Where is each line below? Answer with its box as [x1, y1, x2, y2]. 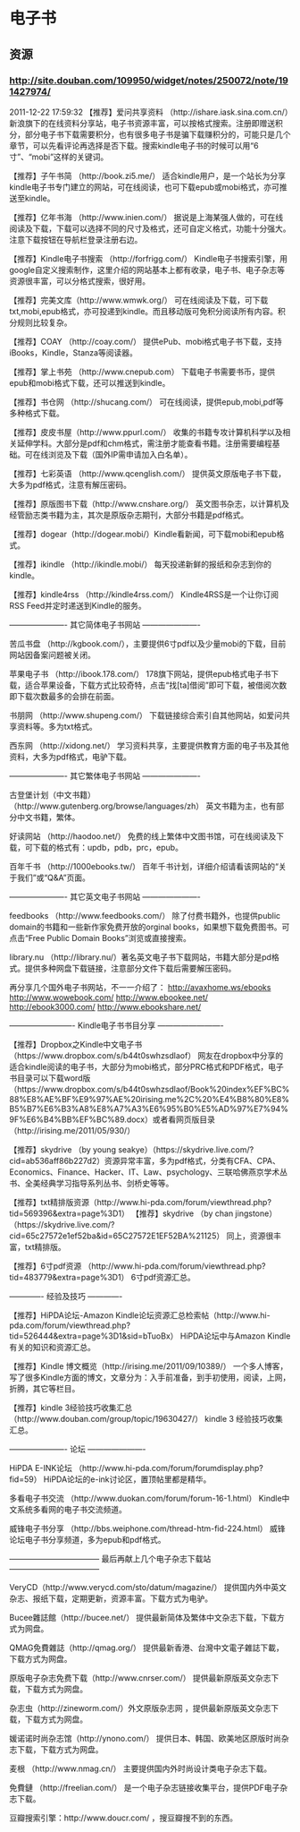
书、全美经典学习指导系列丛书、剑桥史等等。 [9, 1177, 174, 1188]
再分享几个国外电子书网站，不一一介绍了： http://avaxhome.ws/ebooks [9, 981, 271, 992]
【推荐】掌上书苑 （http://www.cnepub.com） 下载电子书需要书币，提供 [9, 366, 275, 377]
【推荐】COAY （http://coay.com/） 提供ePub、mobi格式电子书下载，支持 [9, 336, 283, 347]
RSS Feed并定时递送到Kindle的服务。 [9, 600, 146, 611]
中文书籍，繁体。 [16, 811, 80, 822]
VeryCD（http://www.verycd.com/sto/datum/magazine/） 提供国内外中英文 [9, 1581, 287, 1592]
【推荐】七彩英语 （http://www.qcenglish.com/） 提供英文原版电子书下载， [9, 467, 287, 479]
